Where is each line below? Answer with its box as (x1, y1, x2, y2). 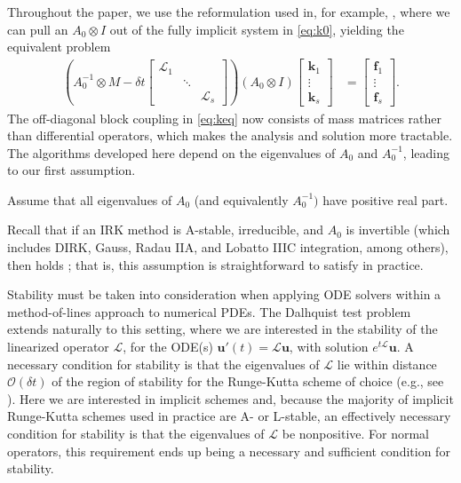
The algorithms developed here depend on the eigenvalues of (7, 143, 336, 162)
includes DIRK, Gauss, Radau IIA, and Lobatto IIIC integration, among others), (7, 238, 449, 257)
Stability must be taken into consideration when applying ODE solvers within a (7, 285, 441, 304)
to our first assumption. (7, 161, 136, 179)
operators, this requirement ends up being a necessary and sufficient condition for (7, 441, 450, 460)
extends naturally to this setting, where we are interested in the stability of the (7, 320, 438, 338)
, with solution (289, 337, 369, 356)
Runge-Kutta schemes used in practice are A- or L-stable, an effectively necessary (7, 407, 451, 425)
